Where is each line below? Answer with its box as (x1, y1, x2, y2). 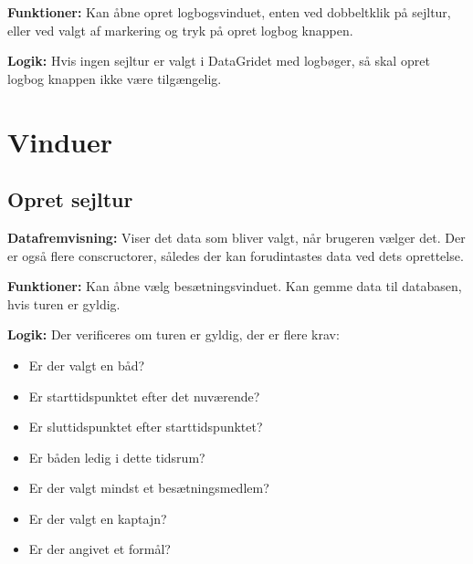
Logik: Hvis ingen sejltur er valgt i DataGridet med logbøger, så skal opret (7, 51, 430, 70)
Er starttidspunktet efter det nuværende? (28, 386, 260, 405)
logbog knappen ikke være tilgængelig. (7, 68, 222, 88)
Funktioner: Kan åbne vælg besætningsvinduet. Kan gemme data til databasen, (7, 277, 462, 296)
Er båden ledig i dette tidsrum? (28, 447, 205, 466)
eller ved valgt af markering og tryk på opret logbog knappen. (7, 20, 353, 39)
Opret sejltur (7, 185, 133, 214)
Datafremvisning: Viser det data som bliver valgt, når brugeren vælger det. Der (7, 227, 466, 246)
